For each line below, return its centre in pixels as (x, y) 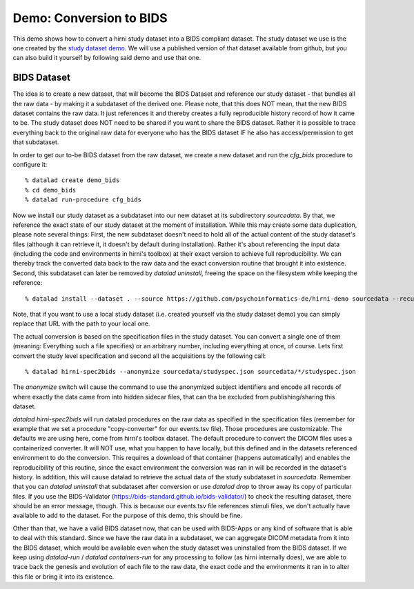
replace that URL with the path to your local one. (81, 323)
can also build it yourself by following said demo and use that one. (107, 58)
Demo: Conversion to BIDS (90, 18)
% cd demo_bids (51, 190)
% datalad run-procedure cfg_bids (83, 200)
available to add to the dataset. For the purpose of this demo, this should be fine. (128, 516)
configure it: (30, 164)
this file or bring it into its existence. (63, 577)
